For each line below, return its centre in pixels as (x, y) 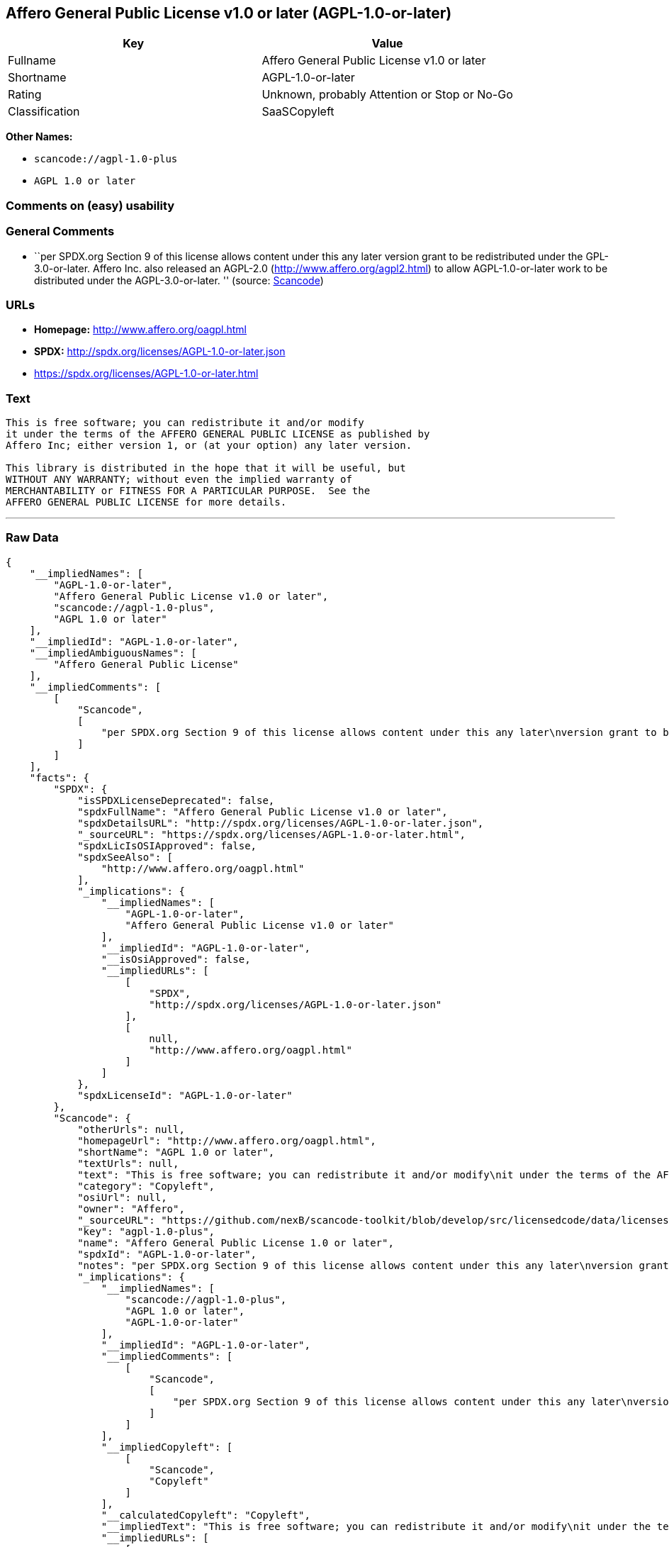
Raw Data (32, 538)
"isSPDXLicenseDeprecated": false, (176, 800)
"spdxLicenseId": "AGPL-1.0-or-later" (185, 1095)
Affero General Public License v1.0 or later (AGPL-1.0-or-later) (229, 13)
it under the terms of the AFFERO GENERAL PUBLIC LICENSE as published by (218, 434)
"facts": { (60, 777)
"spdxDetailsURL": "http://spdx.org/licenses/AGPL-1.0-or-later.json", (281, 823)
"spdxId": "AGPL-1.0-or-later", (167, 1254)
